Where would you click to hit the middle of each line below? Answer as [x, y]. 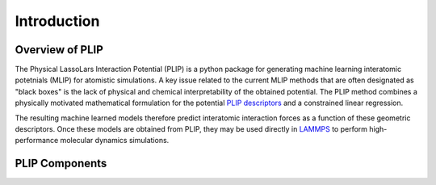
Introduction [57, 21]
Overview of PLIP [59, 50]
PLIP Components [61, 164]
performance [37, 141]
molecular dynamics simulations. [115, 141]
